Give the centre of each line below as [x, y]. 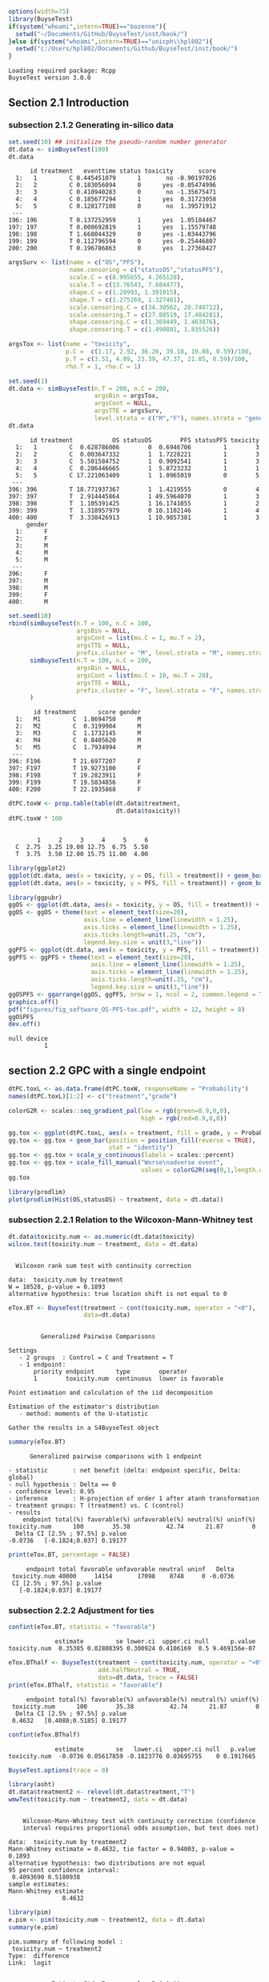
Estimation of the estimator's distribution [84, 1407]
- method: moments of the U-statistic [84, 1414]
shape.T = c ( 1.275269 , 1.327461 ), [126, 300]
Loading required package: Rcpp [62, 71]
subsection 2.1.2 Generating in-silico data [91, 125]
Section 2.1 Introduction [69, 102]
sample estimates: [39, 1885]
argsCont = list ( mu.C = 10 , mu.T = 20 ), [145, 675]
